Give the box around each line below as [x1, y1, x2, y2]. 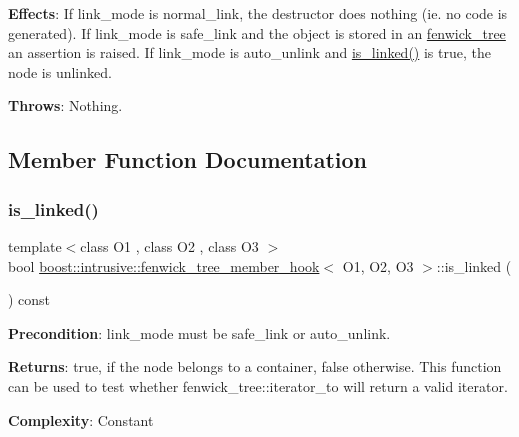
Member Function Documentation [8, 144, 368, 175]
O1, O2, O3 [342, 255, 414, 276]
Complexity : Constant [8, 409, 154, 430]
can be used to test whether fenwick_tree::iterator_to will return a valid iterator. [8, 375, 508, 396]
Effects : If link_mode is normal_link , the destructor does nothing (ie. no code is [8, 3, 508, 23]
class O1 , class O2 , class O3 [80, 235, 259, 256]
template [8, 235, 62, 256]
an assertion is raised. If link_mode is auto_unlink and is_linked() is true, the [8, 42, 491, 63]
